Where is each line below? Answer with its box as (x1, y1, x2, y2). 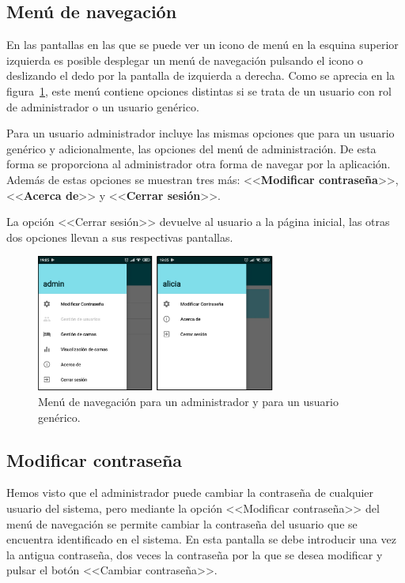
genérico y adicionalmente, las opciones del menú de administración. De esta (6, 140, 377, 156)
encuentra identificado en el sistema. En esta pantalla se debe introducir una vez (6, 531, 396, 547)
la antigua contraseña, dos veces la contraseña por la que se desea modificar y (6, 546, 383, 562)
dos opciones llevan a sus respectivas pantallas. (6, 228, 233, 245)
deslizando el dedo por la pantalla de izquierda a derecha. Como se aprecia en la (6, 67, 396, 84)
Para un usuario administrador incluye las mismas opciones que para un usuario (6, 125, 395, 141)
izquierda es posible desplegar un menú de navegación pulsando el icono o (6, 51, 363, 68)
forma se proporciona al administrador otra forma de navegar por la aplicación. (6, 156, 391, 172)
